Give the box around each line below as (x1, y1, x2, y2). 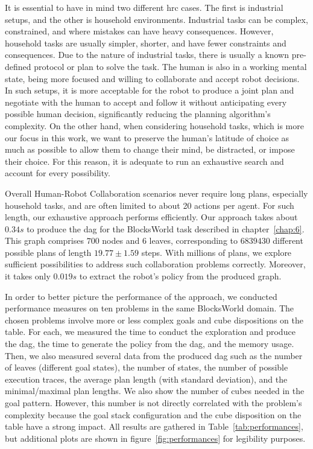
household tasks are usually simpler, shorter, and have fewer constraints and (5, 36, 286, 49)
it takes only (5, 270, 51, 282)
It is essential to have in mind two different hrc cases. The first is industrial (5, 1, 283, 13)
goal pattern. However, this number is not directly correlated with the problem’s (5, 396, 302, 409)
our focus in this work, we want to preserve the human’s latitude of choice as (5, 131, 289, 144)
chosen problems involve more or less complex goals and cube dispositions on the (5, 313, 303, 326)
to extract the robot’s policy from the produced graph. (79, 270, 282, 282)
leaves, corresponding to (149, 234, 238, 247)
